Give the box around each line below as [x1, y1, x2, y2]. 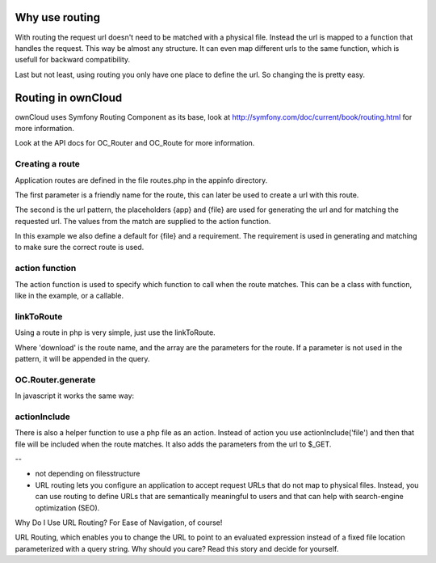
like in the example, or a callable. [15, 291, 124, 300]
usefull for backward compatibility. [15, 55, 131, 65]
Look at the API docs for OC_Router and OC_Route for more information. [15, 138, 255, 148]
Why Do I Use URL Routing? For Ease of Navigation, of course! [15, 518, 223, 527]
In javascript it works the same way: [15, 391, 135, 400]
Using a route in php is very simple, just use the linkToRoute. [15, 328, 216, 337]
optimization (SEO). [35, 502, 100, 513]
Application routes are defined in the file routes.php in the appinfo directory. [15, 175, 268, 185]
